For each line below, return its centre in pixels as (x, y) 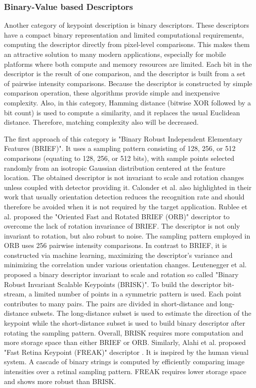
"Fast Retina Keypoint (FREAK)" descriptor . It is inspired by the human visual (126, 352)
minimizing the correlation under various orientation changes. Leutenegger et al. (125, 265)
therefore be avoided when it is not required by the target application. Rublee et (126, 206)
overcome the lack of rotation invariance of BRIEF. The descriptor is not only (122, 226)
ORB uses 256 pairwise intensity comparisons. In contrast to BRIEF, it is (116, 245)
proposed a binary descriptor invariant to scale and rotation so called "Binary (121, 274)
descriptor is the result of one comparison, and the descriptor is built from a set (125, 73)
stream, (15, 294)
